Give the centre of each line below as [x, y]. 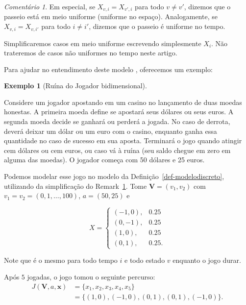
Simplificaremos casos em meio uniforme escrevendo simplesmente [103, 43]
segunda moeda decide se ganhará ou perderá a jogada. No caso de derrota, [117, 121]
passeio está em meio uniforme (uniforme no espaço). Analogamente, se [111, 16]
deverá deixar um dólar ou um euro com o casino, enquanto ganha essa [111, 131]
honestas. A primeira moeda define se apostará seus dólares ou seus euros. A [119, 112]
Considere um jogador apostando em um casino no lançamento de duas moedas [123, 102]
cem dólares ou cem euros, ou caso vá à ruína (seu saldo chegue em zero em [117, 150]
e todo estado [145, 260]
